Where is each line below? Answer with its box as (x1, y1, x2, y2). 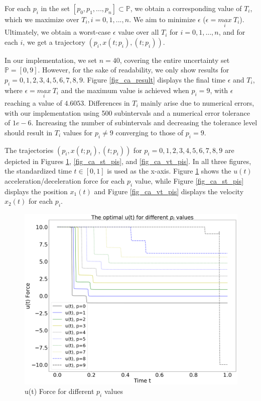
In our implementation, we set (5, 54, 97, 65)
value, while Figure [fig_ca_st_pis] (135, 175, 244, 186)
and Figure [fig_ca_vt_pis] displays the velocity (94, 186, 244, 196)
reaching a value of (5, 98, 62, 108)
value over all (118, 27, 159, 37)
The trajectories (5, 144, 54, 155)
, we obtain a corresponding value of (130, 3, 242, 13)
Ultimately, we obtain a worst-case (5, 27, 111, 37)
